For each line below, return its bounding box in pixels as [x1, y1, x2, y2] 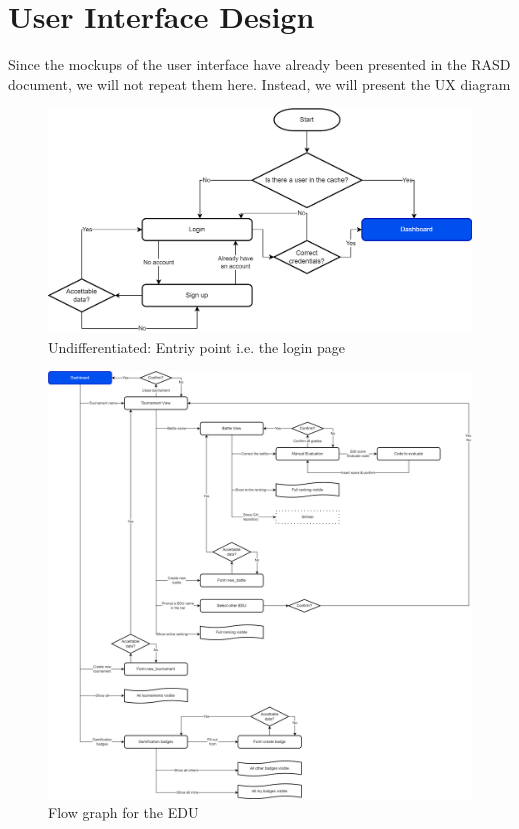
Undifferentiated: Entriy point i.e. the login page [48, 336, 346, 357]
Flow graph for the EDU [48, 802, 199, 823]
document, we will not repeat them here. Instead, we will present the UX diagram [8, 73, 511, 94]
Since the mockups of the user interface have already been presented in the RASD [8, 54, 511, 75]
